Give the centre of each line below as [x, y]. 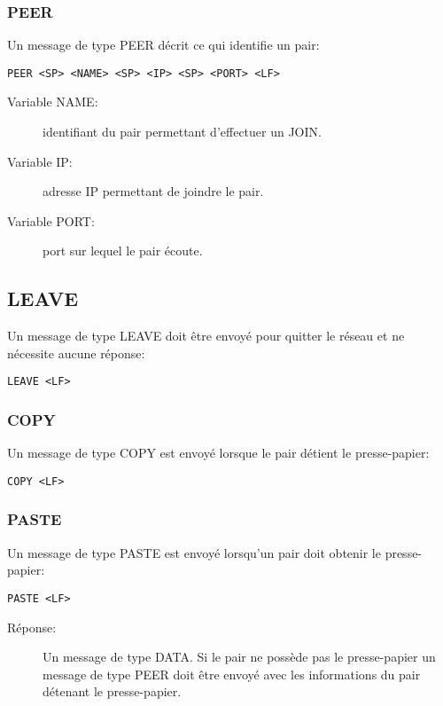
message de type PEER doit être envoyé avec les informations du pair [232, 674]
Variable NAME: [53, 102]
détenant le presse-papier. [112, 691]
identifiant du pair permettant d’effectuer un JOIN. [182, 132]
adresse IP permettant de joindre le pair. [153, 191]
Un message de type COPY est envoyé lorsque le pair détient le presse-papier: [218, 453]
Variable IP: [40, 161]
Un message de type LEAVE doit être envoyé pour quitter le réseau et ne [206, 336]
